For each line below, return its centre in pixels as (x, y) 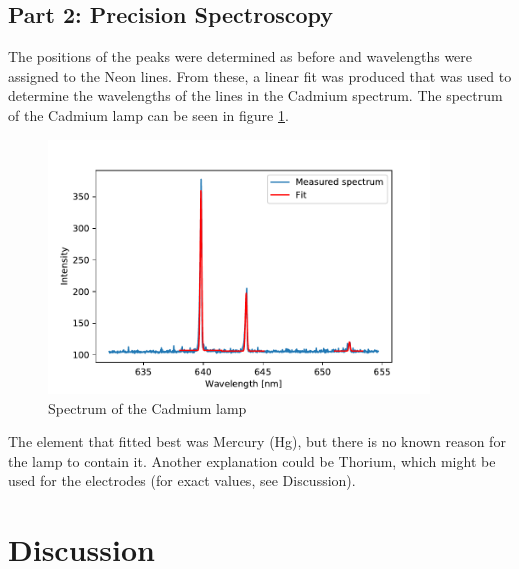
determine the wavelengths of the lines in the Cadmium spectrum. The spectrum (255, 95)
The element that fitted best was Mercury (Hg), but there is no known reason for (257, 441)
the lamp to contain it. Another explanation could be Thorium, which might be (252, 460)
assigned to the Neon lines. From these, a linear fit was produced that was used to (260, 75)
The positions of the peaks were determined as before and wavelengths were (240, 56)
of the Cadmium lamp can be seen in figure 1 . (148, 114)
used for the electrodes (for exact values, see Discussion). (182, 480)
